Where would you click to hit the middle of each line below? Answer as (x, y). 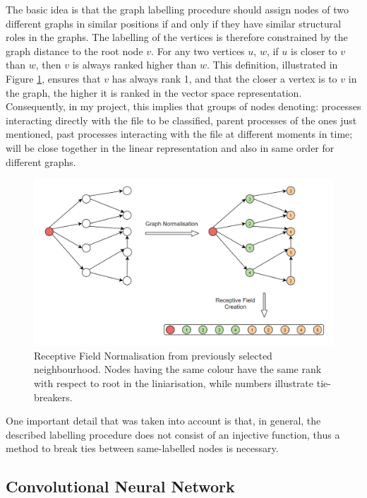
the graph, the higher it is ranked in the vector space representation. (154, 92)
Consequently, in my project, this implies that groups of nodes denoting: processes (183, 106)
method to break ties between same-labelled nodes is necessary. (142, 448)
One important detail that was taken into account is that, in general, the (163, 421)
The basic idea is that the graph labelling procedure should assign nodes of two (177, 9)
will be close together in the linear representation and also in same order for (170, 147)
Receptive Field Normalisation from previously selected (153, 355)
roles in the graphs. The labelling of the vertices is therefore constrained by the (177, 37)
